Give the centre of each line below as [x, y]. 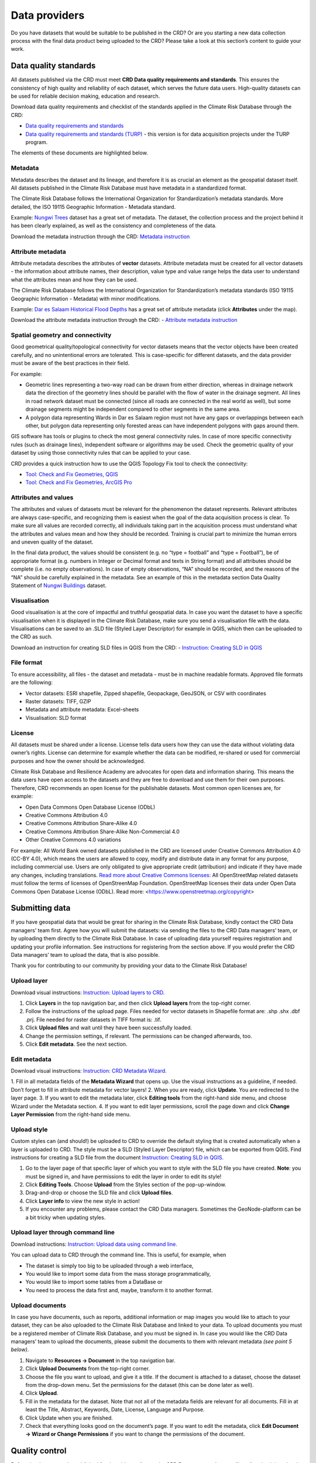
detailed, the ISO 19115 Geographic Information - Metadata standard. [93, 207]
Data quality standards [53, 66]
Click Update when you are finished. [69, 1418]
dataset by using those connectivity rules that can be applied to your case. [101, 453]
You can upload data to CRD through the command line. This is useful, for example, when [118, 1255]
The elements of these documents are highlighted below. [80, 153]
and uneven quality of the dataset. [52, 542]
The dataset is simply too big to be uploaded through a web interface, [109, 1265]
